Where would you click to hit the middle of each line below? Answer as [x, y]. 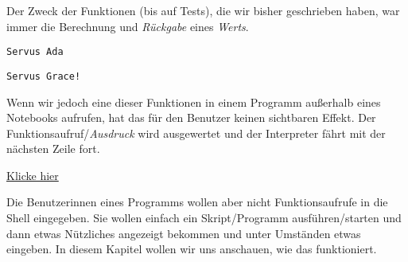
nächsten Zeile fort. [53, 149]
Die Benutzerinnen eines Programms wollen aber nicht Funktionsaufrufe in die [197, 202]
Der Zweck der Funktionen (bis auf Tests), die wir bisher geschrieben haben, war [203, 10]
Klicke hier [33, 175]
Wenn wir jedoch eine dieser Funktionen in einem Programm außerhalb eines [194, 102]
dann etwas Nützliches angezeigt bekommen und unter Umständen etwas [184, 233]
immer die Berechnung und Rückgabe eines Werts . [128, 26]
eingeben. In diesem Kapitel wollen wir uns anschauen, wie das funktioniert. [192, 249]
